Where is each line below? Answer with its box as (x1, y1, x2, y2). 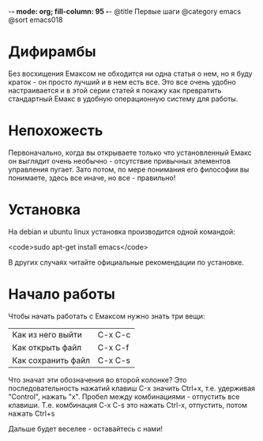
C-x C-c (97, 329, 131, 340)
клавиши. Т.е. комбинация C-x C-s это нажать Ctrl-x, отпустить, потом (8, 400, 247, 409)
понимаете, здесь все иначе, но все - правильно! (8, 173, 176, 183)
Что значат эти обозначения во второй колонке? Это (8, 375, 187, 384)
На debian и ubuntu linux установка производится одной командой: (8, 227, 235, 236)
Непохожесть (8, 122, 103, 140)
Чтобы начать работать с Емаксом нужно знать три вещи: (8, 311, 205, 321)
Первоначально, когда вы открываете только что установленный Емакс (8, 148, 252, 157)
